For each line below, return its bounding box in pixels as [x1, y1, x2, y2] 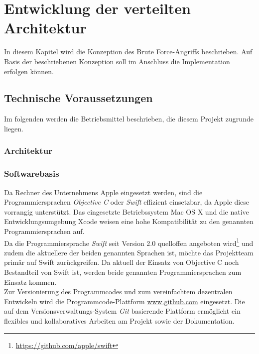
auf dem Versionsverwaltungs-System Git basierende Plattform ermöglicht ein [4, 306, 241, 316]
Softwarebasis [4, 167, 59, 180]
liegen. [4, 123, 23, 133]
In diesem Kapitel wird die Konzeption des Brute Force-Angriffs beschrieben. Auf [4, 46, 253, 57]
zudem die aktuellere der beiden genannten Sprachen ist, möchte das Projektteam [4, 247, 254, 257]
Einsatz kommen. [4, 276, 57, 287]
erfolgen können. [4, 66, 54, 76]
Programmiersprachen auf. [4, 226, 85, 236]
